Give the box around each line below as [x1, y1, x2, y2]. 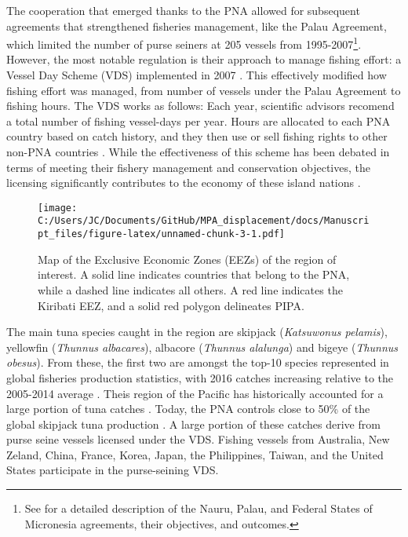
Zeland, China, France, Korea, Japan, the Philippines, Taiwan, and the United [6, 446, 384, 462]
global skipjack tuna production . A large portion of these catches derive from [6, 415, 381, 432]
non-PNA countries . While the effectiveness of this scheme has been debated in [6, 144, 390, 159]
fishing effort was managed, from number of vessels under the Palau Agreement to [6, 82, 401, 98]
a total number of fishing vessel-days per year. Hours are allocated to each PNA [6, 112, 391, 129]
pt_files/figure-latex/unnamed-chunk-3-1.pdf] [38, 228, 285, 240]
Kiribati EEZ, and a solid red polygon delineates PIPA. [38, 297, 304, 313]
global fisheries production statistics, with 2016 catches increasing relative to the [6, 369, 394, 385]
